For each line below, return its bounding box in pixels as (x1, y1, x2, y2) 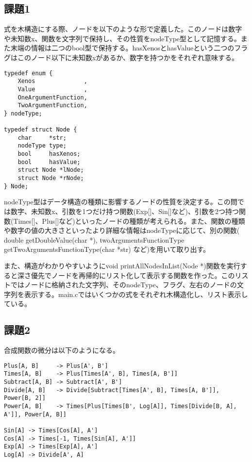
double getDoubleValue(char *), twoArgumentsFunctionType (4, 234, 185, 245)
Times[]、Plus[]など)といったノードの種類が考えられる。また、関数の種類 (13, 215, 245, 226)
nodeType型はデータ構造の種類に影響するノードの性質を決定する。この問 (4, 197, 237, 207)
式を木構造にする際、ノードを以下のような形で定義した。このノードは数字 (4, 24, 242, 34)
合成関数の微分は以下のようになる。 (4, 345, 119, 355)
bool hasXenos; (17, 150, 81, 158)
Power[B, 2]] (4, 395, 46, 402)
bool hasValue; (17, 158, 81, 165)
